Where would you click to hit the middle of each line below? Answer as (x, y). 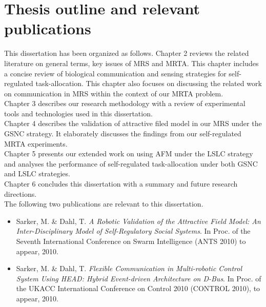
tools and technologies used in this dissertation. (78, 113)
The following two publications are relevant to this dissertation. (104, 204)
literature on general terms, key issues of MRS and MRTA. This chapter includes (131, 63)
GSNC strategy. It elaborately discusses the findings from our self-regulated (123, 134)
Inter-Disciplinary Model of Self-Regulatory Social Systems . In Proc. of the (133, 231)
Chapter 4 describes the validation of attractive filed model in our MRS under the (133, 123)
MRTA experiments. (36, 143)
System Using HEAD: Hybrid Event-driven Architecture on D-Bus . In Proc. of (139, 278)
